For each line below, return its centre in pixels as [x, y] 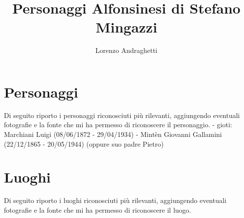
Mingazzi [126, 27]
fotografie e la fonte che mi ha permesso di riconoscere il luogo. [97, 210]
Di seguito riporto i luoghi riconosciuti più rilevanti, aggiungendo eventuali [115, 200]
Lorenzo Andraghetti [126, 50]
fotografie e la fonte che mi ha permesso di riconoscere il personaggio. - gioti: [118, 125]
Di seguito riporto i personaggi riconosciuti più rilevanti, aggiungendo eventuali [122, 115]
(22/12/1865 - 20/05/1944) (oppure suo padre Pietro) [84, 143]
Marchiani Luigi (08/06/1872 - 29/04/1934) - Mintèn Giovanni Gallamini [113, 134]
